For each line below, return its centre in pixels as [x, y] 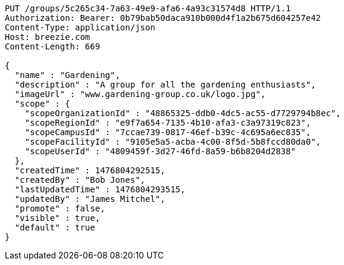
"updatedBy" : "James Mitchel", [90, 199]
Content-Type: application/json [80, 27]
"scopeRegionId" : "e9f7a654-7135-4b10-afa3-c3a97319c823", [168, 123]
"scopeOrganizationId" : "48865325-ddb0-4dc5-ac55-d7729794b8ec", [183, 113]
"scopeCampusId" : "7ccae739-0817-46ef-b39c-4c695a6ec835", [168, 132]
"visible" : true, [57, 218]
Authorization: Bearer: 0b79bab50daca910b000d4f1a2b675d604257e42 [163, 18]
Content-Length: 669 [53, 46]
